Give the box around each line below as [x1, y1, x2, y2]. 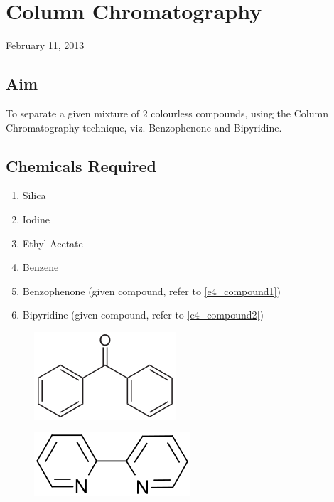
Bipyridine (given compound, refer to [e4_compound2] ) [22, 307, 264, 322]
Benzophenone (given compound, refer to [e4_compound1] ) [22, 283, 281, 298]
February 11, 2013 [6, 38, 85, 53]
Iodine [22, 211, 50, 226]
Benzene [22, 260, 59, 274]
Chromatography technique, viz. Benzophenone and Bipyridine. [6, 119, 282, 134]
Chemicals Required [6, 154, 156, 176]
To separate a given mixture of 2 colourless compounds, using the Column [6, 105, 328, 120]
